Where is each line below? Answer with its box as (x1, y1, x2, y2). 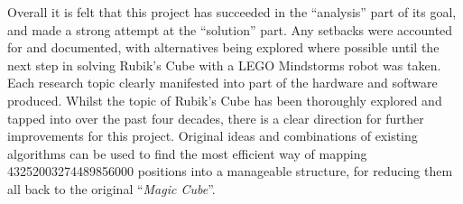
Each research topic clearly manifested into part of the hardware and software (7, 73, 438, 92)
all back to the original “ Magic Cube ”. (7, 179, 216, 198)
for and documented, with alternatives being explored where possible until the (7, 38, 440, 57)
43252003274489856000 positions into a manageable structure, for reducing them (7, 162, 453, 181)
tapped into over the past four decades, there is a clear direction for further (7, 108, 424, 127)
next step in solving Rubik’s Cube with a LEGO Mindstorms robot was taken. (7, 55, 441, 74)
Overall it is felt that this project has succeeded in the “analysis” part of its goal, (7, 3, 457, 21)
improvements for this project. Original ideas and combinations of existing (7, 126, 418, 145)
